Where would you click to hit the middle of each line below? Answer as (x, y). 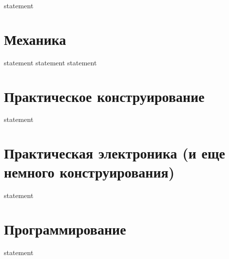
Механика (35, 39)
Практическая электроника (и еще (115, 153)
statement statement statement (50, 62)
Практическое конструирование (104, 96)
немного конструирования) (89, 172)
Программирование (65, 229)
